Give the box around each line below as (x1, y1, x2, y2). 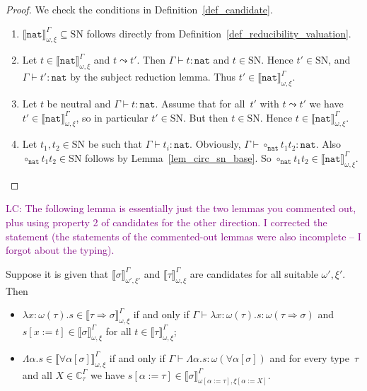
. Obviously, (190, 136, 241, 151)
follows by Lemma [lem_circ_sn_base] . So (85, 150, 272, 165)
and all (22, 367, 52, 382)
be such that (88, 136, 142, 151)
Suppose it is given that (6, 266, 109, 281)
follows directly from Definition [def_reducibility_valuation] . (86, 25, 351, 40)
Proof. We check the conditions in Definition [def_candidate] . (6, 2, 273, 16)
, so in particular (76, 110, 148, 124)
